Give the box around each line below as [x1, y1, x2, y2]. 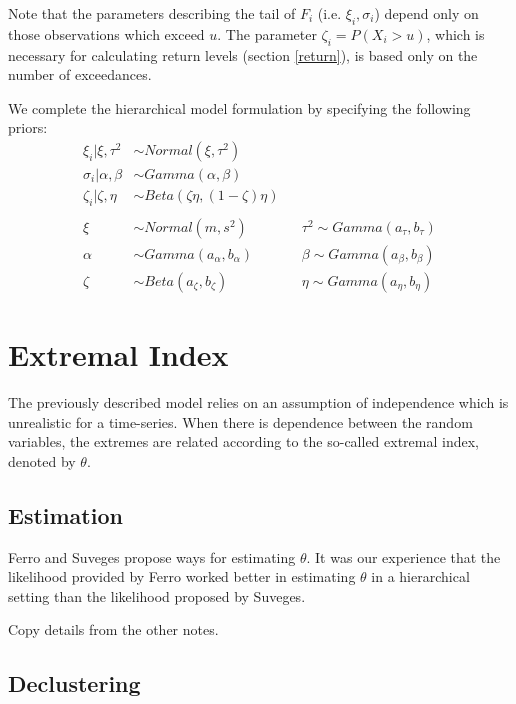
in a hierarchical [371, 566, 470, 587]
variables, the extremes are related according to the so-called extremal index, [8, 431, 479, 452]
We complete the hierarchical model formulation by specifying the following [8, 97, 471, 118]
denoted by [8, 450, 76, 471]
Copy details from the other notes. [8, 619, 219, 640]
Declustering [8, 668, 141, 699]
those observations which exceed [8, 23, 205, 44]
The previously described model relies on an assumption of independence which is [8, 392, 509, 413]
